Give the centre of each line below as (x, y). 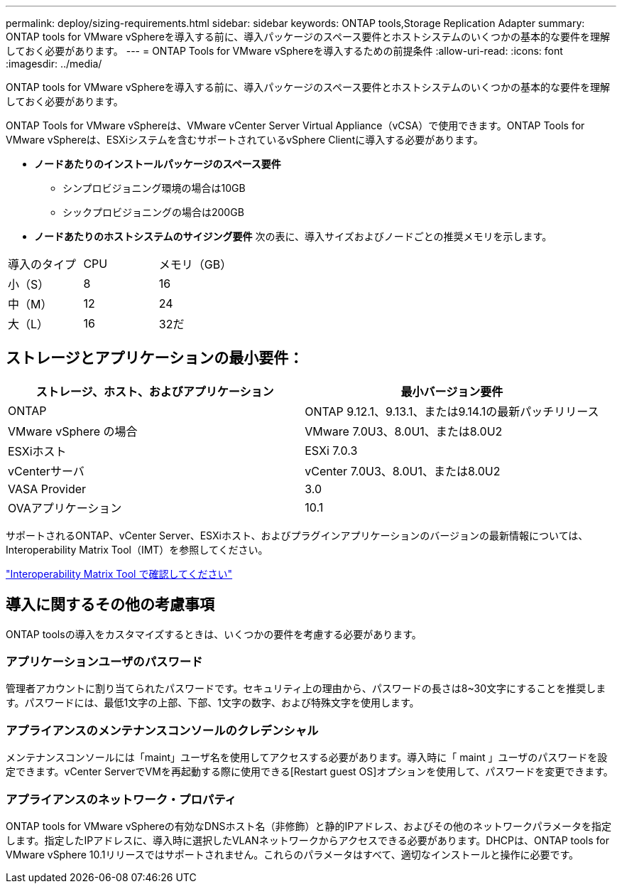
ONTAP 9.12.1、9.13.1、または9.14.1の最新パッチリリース (452, 411)
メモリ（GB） (195, 264)
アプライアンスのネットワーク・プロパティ (121, 799)
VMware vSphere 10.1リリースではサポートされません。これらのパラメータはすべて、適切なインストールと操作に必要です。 (292, 854)
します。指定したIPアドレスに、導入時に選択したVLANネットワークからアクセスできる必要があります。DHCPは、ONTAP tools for (307, 840)
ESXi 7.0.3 (331, 450)
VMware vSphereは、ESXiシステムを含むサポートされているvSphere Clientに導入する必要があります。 (245, 140)
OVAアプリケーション (65, 508)
